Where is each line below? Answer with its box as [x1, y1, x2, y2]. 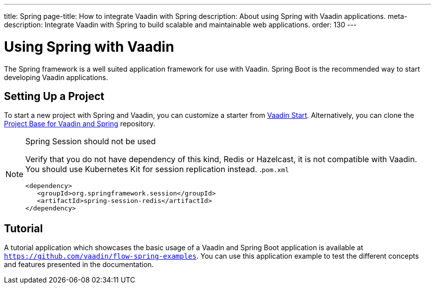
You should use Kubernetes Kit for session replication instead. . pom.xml [25, 164, 289, 175]
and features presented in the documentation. [4, 260, 154, 269]
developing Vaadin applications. [4, 73, 108, 82]
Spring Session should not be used [25, 136, 156, 147]
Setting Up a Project [4, 90, 104, 102]
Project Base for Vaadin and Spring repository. [4, 119, 155, 128]
